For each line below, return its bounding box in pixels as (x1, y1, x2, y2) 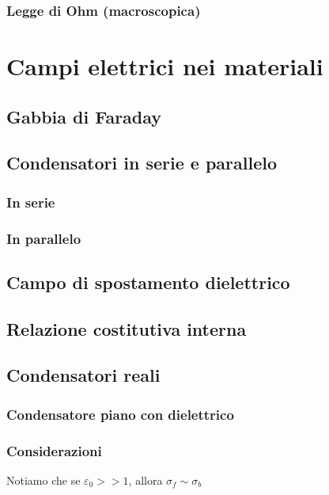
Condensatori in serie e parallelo (6, 150, 278, 175)
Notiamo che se (6, 471, 81, 488)
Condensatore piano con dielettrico (6, 404, 234, 424)
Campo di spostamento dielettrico (6, 269, 290, 294)
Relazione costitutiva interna (6, 316, 247, 341)
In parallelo (6, 228, 81, 248)
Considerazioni (6, 440, 102, 460)
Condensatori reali (6, 363, 161, 387)
